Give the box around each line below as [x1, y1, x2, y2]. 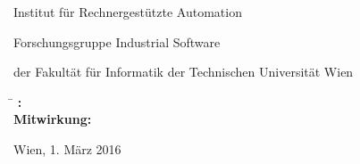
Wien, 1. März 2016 [13, 139, 121, 158]
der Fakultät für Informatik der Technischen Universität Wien [13, 62, 354, 81]
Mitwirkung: [13, 110, 92, 128]
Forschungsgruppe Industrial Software [13, 32, 221, 51]
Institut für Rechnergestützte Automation [13, 3, 242, 20]
